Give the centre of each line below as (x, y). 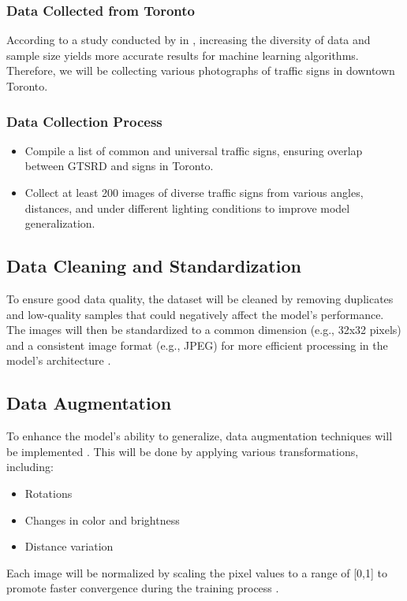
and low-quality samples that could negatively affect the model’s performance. (195, 314)
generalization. (60, 223)
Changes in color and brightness (102, 519)
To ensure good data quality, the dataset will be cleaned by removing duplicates (200, 298)
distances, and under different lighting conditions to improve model (187, 208)
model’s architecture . (59, 360)
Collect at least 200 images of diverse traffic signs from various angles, (194, 192)
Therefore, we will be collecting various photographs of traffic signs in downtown (201, 70)
